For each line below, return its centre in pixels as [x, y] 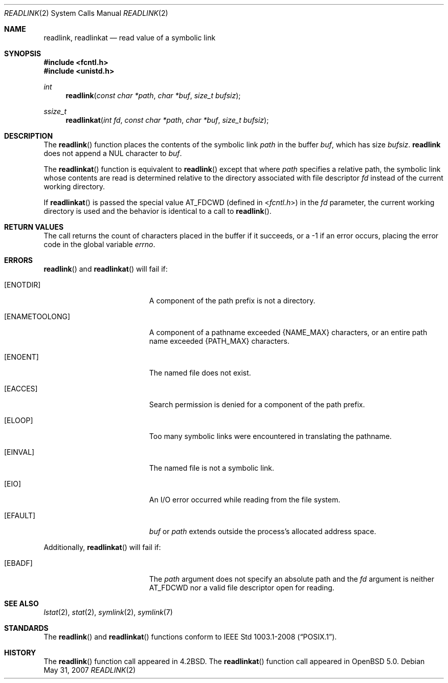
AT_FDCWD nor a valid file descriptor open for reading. [242, 588]
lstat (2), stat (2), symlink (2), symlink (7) [108, 612]
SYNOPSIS [23, 53]
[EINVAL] [19, 452]
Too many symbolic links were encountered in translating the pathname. [270, 436]
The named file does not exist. [200, 373]
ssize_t [55, 111]
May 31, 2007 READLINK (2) [90, 670]
